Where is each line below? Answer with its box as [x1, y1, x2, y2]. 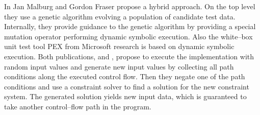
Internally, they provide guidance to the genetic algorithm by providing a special [4, 21, 256, 32]
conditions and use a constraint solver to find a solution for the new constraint [4, 81, 249, 91]
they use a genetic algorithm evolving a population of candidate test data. [4, 11, 236, 21]
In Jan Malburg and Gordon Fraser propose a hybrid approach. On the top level [4, 1, 255, 11]
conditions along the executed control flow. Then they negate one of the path [4, 71, 245, 82]
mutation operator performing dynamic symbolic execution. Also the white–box [4, 31, 253, 41]
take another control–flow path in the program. [4, 101, 151, 111]
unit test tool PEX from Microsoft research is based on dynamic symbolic [4, 41, 235, 52]
